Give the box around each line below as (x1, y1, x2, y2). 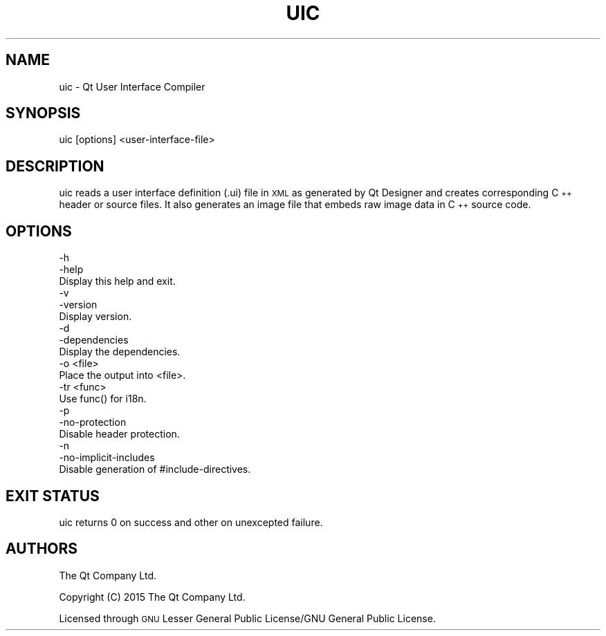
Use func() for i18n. (59, 393, 147, 405)
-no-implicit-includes (59, 451, 155, 464)
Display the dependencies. (59, 346, 181, 358)
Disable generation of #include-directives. (59, 463, 251, 476)
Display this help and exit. (59, 275, 176, 288)
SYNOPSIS (6, 104, 81, 122)
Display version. (59, 310, 132, 323)
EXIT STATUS (6, 487, 100, 505)
